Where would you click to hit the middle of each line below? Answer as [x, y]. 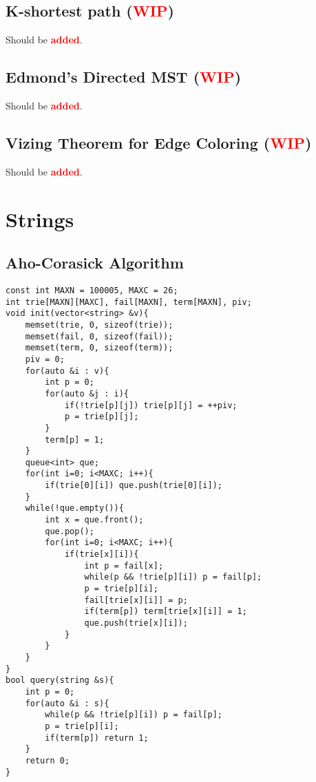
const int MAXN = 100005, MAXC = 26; [92, 290]
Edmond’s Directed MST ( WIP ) [124, 77]
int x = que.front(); [94, 520]
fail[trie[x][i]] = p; [136, 600]
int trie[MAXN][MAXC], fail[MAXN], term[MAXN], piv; [129, 302]
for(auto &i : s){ [67, 703]
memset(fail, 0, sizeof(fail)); [99, 336]
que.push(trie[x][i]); [136, 623]
